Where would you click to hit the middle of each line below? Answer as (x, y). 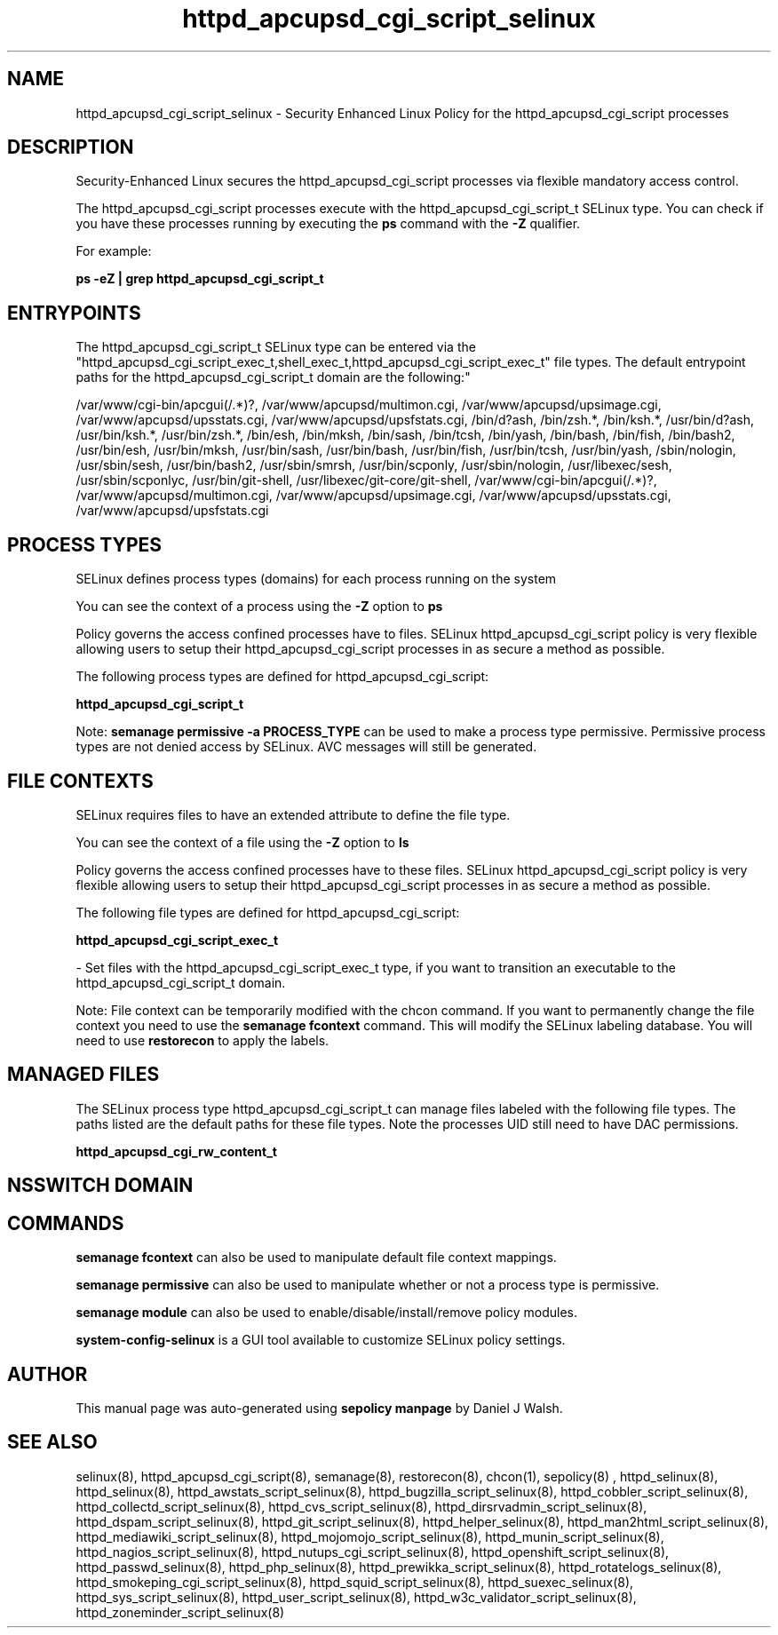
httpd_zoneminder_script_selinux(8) (180, 1612)
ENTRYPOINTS (74, 313)
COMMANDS (66, 1223)
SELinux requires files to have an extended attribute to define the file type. (293, 814)
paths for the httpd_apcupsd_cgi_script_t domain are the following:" (273, 377)
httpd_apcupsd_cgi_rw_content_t (176, 1151)
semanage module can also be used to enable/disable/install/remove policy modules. (327, 1313)
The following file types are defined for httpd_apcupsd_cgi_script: (268, 912)
